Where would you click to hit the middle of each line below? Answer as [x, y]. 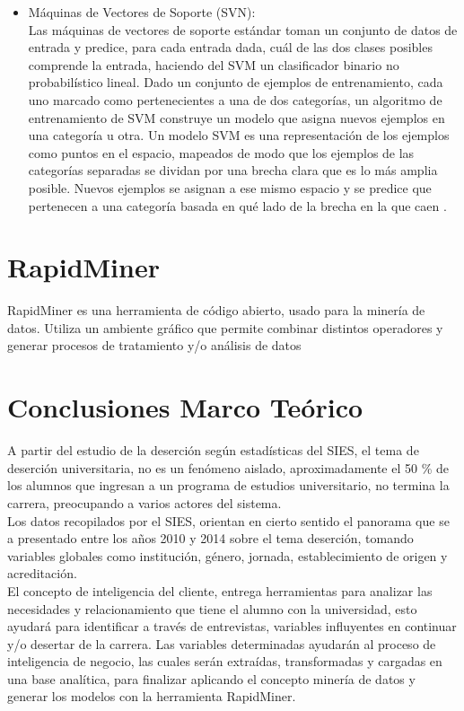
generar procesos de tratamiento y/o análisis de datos [154, 345]
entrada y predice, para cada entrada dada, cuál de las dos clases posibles [230, 47]
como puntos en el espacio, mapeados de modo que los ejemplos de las [221, 152]
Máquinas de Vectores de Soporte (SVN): [142, 12]
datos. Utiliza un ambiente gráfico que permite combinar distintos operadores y [225, 327]
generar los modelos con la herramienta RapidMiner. [152, 696]
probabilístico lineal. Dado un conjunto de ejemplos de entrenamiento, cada [236, 82]
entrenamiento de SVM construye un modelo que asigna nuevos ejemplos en [236, 117]
